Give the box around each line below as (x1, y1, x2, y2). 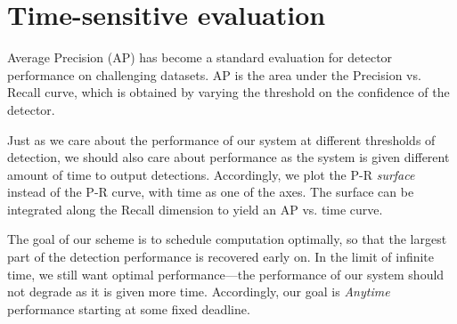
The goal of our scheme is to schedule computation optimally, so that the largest (7, 230, 447, 248)
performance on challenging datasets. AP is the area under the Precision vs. (7, 65, 421, 84)
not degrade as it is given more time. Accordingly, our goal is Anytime (7, 282, 390, 301)
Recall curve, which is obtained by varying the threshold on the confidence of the (7, 83, 450, 101)
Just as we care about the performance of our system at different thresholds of (7, 130, 436, 149)
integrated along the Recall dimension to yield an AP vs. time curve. (7, 199, 383, 218)
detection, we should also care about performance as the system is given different (7, 148, 450, 166)
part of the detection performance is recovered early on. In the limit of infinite (7, 247, 435, 266)
